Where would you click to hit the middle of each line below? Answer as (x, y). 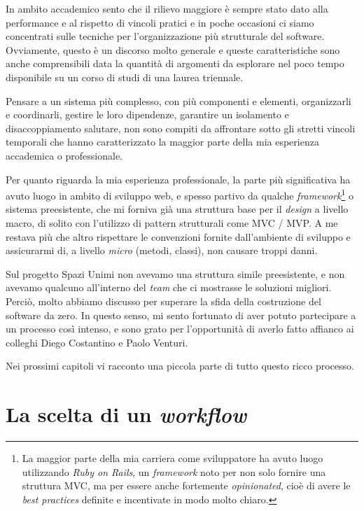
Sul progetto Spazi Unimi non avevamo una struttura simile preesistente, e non (175, 273)
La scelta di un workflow (126, 414)
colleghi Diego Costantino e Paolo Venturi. (97, 342)
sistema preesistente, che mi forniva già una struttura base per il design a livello (177, 209)
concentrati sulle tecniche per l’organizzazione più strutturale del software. (165, 36)
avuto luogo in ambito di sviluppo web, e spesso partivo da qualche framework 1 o (180, 194)
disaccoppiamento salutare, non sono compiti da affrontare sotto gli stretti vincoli (181, 128)
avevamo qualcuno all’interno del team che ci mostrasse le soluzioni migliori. (169, 287)
